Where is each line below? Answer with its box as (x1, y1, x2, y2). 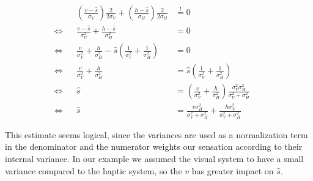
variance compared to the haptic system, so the (5, 164, 182, 177)
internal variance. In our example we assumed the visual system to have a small (5, 152, 304, 165)
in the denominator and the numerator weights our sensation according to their (5, 140, 303, 153)
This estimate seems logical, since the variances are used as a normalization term (5, 128, 308, 141)
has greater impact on (191, 164, 274, 177)
